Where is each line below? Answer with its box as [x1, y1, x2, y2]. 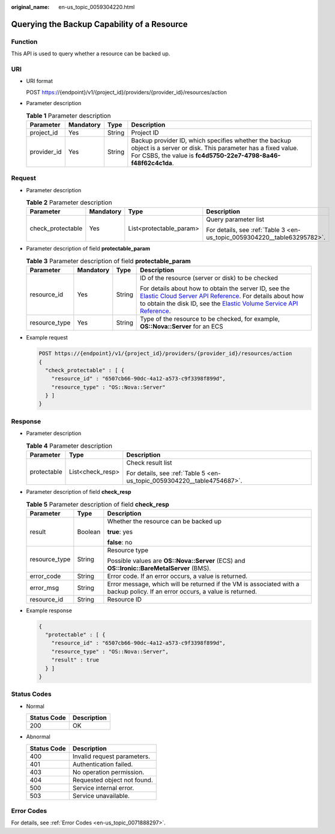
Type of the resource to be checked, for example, [140, 315, 280, 323]
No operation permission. [72, 768, 144, 776]
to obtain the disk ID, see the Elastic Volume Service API [140, 299, 298, 308]
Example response [26, 607, 72, 614]
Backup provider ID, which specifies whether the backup [131, 136, 291, 144]
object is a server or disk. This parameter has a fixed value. [131, 144, 298, 152]
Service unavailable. [72, 791, 130, 800]
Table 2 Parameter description [26, 198, 112, 207]
